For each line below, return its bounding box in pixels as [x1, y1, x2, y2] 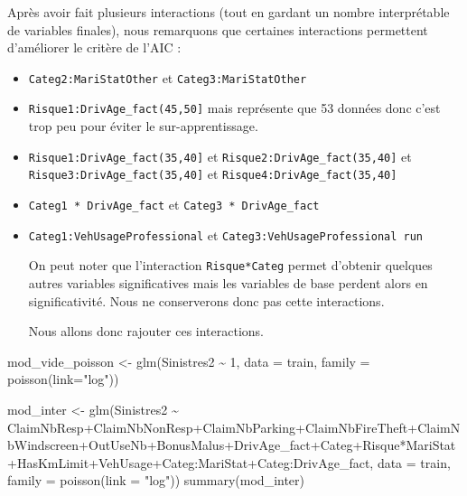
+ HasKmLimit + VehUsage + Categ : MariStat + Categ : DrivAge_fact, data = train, [7, 453, 451, 472]
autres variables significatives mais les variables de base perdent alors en [28, 273, 428, 292]
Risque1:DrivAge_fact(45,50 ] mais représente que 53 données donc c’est [28, 98, 441, 117]
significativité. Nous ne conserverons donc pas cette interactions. [28, 291, 385, 310]
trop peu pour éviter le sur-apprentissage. [28, 117, 258, 136]
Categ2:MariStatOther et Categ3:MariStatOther [28, 68, 307, 87]
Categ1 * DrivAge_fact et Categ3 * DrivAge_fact [28, 195, 320, 213]
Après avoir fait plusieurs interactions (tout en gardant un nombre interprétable [7, 3, 450, 21]
